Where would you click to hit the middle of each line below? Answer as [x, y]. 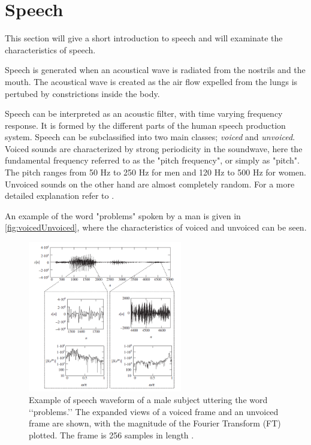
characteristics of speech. [50, 49]
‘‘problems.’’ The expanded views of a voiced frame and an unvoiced [154, 411]
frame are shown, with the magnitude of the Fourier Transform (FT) [155, 423]
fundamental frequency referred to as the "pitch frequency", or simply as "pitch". [152, 160]
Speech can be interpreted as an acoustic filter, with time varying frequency [144, 113]
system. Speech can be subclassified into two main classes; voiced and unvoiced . [150, 137]
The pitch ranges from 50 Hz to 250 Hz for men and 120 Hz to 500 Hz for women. [155, 172]
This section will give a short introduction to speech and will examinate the [144, 38]
